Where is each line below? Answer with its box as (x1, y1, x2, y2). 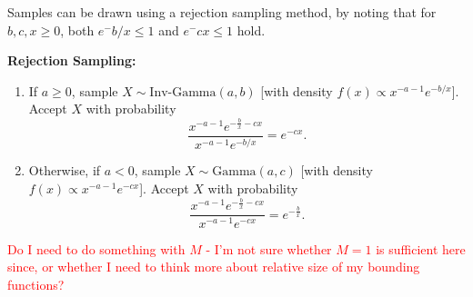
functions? (7, 274, 65, 293)
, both (60, 20, 95, 39)
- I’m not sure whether (206, 239, 332, 258)
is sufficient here (376, 239, 466, 258)
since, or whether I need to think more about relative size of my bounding (7, 257, 420, 276)
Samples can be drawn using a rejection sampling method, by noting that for (7, 3, 437, 21)
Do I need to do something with (7, 239, 186, 258)
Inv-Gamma (149, 85, 216, 99)
